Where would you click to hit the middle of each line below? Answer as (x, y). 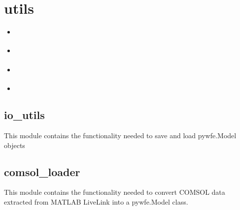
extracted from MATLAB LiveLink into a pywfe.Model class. (96, 201)
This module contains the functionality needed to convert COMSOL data (115, 192)
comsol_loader (42, 171)
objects (15, 145)
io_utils (24, 115)
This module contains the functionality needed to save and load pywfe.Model (120, 135)
